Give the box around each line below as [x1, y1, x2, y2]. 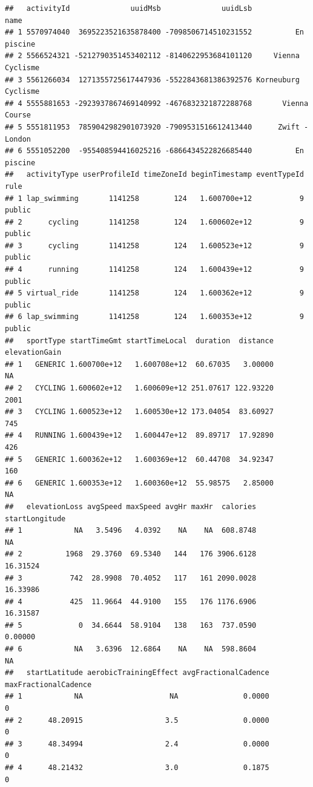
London [5, 134, 31, 143]
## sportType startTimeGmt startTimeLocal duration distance [5, 336, 274, 345]
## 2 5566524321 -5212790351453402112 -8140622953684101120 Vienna [5, 51, 300, 61]
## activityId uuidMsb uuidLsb [5, 4, 252, 13]
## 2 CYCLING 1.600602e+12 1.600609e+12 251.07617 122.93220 [5, 384, 274, 392]
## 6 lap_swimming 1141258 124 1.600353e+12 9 [5, 312, 304, 321]
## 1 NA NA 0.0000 [5, 692, 269, 701]
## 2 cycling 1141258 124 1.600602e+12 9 [5, 217, 304, 226]
